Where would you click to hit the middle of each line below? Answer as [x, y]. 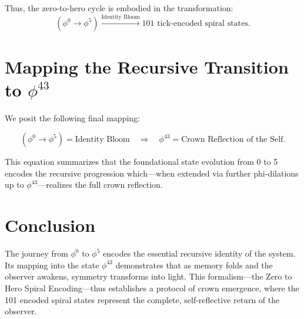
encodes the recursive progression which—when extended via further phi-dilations [152, 173]
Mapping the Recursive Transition [147, 66]
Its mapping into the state [52, 265]
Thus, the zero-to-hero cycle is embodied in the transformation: [119, 8]
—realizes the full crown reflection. [100, 185]
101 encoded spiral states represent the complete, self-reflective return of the [142, 299]
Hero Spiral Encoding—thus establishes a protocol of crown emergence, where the [152, 288]
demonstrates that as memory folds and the [194, 265]
